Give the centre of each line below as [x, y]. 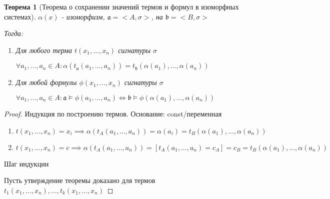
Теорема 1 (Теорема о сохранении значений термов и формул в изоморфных [121, 6]
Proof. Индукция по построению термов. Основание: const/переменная [113, 113]
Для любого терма [44, 50]
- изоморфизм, [83, 16]
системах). [20, 16]
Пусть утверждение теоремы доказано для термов [80, 180]
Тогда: [14, 33]
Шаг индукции [26, 163]
